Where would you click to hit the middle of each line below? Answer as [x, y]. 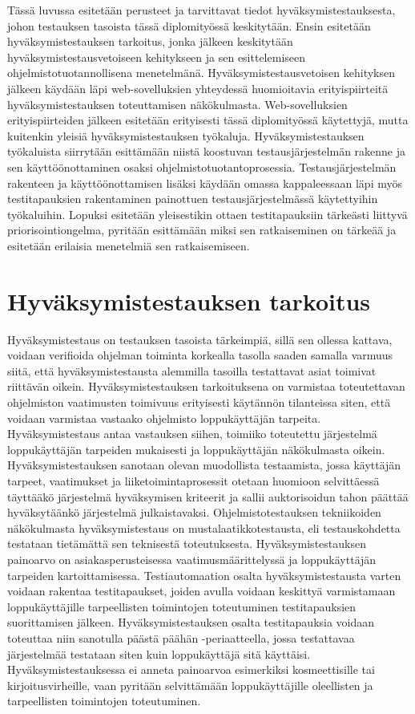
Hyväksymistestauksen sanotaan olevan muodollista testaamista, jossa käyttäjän [204, 465]
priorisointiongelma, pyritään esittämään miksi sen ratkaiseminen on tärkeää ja [202, 230]
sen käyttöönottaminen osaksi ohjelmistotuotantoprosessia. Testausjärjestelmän [202, 166]
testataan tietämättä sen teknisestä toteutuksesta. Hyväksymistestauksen [187, 544]
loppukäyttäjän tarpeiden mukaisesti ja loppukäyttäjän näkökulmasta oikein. [196, 449]
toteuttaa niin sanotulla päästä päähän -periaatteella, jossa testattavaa [181, 637]
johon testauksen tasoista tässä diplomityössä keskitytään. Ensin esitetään [189, 25]
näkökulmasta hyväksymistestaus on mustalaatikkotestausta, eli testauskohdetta [204, 527]
